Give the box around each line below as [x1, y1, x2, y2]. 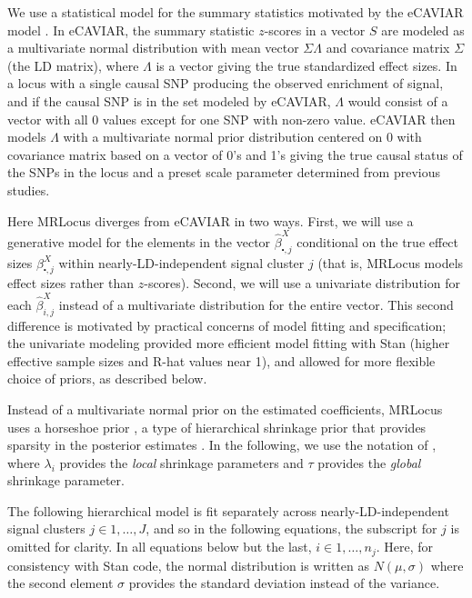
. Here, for [376, 537, 434, 556]
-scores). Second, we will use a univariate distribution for [144, 274, 460, 293]
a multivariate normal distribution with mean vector [7, 38, 299, 57]
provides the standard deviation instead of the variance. [128, 573, 440, 593]
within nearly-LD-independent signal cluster [58, 253, 305, 272]
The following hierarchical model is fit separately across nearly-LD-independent [7, 501, 449, 520]
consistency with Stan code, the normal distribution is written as [7, 555, 369, 574]
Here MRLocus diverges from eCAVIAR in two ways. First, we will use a [7, 211, 414, 230]
